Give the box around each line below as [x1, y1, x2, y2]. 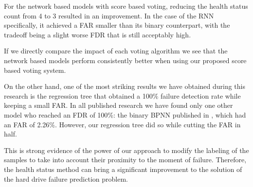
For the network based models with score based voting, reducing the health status [4, 1, 248, 11]
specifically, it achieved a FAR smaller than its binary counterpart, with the [4, 20, 230, 30]
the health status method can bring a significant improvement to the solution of [4, 164, 242, 174]
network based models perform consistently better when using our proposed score [4, 55, 247, 65]
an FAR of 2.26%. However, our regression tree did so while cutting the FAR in [4, 119, 241, 129]
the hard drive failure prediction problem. [4, 173, 128, 184]
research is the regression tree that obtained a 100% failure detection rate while [4, 90, 241, 101]
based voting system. [4, 65, 66, 75]
